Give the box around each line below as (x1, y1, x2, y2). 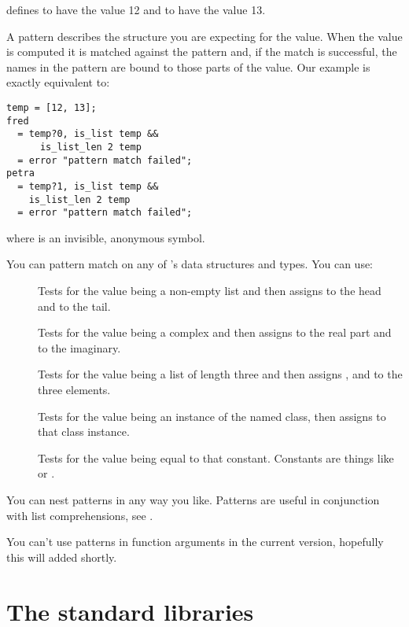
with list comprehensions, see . (6, 507, 153, 523)
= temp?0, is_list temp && (17, 128, 159, 140)
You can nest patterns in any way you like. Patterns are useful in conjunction (6, 492, 380, 507)
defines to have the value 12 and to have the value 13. (6, 2, 266, 17)
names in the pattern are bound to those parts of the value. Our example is (6, 58, 370, 75)
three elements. (38, 382, 111, 398)
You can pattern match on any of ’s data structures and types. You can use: (6, 256, 374, 272)
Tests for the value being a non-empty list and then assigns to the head (38, 282, 381, 299)
